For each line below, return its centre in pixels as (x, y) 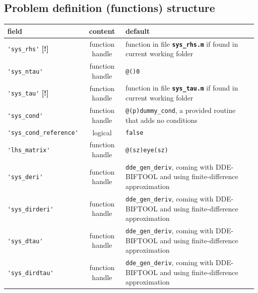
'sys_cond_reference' (43, 133)
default (138, 31)
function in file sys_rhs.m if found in (182, 44)
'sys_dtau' (25, 241)
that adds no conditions (161, 120)
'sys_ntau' (25, 71)
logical (102, 132)
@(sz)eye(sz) (147, 150)
